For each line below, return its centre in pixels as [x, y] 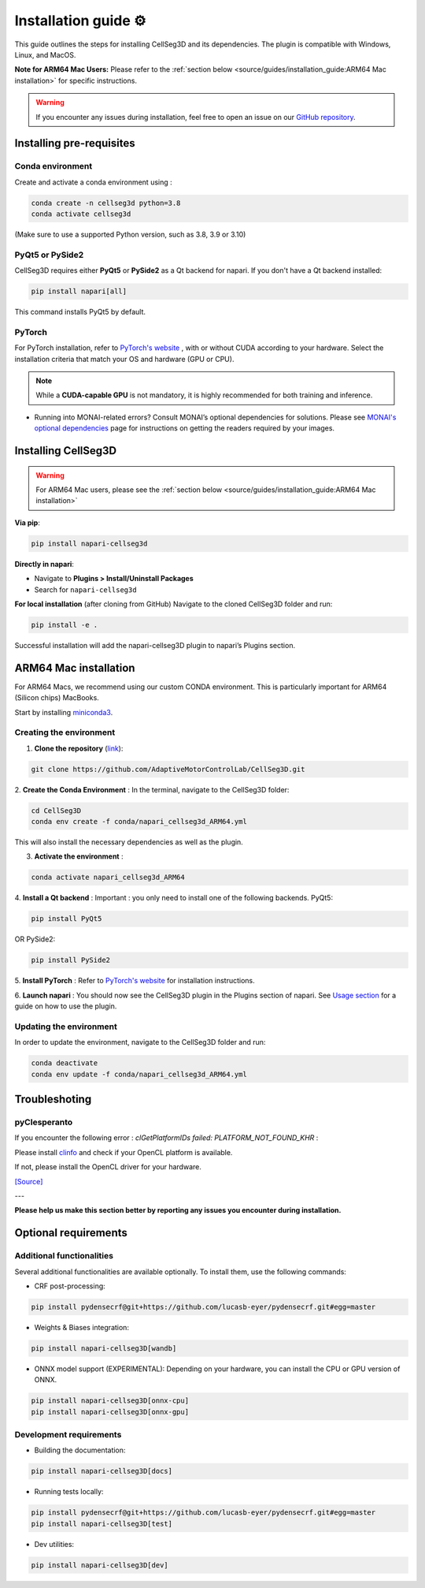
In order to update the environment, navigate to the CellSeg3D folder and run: [140, 1042]
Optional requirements [71, 1233]
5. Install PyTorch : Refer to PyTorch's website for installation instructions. [135, 981]
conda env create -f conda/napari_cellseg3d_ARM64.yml [139, 822]
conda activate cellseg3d [81, 214]
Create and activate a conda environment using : [93, 182]
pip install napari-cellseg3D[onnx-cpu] [110, 1401]
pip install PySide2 [70, 960]
